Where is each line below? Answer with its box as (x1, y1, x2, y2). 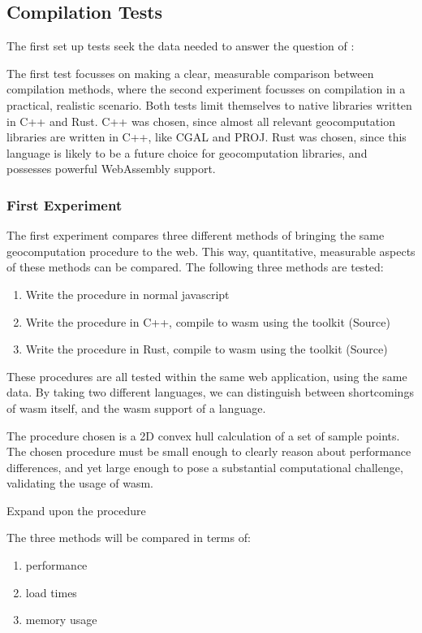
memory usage (25, 611, 97, 628)
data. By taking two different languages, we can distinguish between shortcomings (6, 384, 414, 401)
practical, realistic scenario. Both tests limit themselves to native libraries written (6, 96, 412, 113)
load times (25, 583, 77, 600)
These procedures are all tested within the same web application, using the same (6, 367, 407, 384)
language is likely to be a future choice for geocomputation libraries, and (6, 144, 368, 161)
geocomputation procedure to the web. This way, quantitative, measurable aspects (6, 242, 416, 259)
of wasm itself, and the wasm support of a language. (6, 399, 266, 416)
